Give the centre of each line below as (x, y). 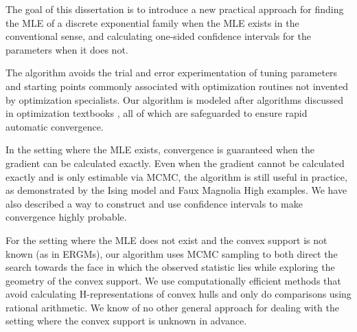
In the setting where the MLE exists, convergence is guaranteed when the (160, 150)
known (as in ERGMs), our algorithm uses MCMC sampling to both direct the (172, 253)
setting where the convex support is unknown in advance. (126, 321)
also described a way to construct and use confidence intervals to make (154, 203)
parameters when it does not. (67, 49)
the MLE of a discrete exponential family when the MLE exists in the (152, 22)
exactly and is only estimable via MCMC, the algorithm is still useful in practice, (176, 176)
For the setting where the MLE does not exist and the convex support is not (166, 240)
